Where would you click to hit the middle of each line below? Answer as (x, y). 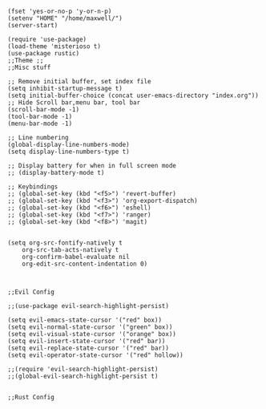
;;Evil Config (31, 292)
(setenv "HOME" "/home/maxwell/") (65, 18)
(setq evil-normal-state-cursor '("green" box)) (90, 327)
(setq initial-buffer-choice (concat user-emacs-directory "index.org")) (133, 95)
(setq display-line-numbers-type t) (69, 152)
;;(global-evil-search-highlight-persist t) (83, 376)
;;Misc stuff (29, 67)
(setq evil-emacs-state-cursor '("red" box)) (85, 320)
